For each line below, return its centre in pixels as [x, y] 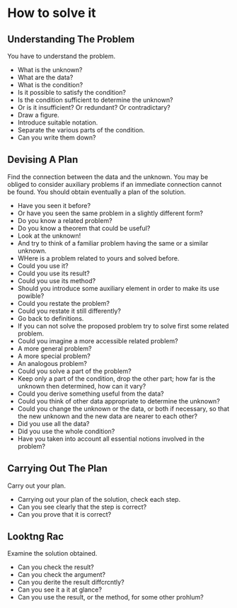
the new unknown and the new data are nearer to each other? [108, 416]
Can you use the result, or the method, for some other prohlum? [110, 597]
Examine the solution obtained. [52, 553]
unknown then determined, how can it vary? [82, 386]
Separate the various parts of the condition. [81, 130]
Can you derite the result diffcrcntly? [71, 583]
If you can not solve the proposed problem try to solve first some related [123, 326]
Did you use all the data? [53, 423]
